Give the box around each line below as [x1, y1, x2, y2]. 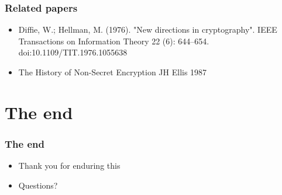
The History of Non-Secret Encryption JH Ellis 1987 [18, 66, 207, 78]
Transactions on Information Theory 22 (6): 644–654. [18, 34, 209, 47]
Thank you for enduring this [18, 159, 121, 172]
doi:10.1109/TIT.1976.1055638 [18, 46, 128, 58]
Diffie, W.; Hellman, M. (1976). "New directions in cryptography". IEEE [18, 23, 277, 36]
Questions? [18, 179, 58, 191]
